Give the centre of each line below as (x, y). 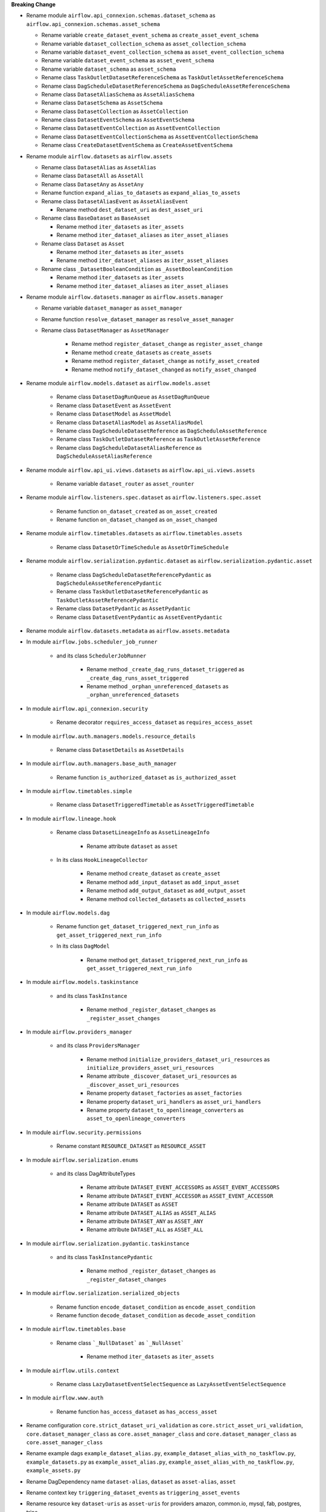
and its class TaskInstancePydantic (105, 1257)
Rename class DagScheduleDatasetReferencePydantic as (134, 575)
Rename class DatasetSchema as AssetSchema (102, 103)
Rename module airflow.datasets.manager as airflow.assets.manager (125, 297)
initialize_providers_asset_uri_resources (150, 1068)
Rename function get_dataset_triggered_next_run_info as (138, 927)
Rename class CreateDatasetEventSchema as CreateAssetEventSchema (137, 145)
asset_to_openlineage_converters (136, 1119)
